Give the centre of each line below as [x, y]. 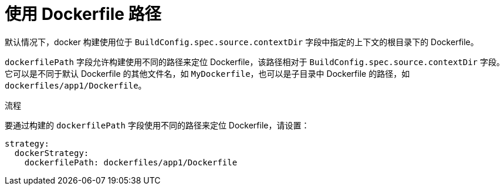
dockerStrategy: [52, 153]
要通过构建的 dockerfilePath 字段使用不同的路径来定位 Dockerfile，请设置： [157, 125]
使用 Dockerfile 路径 [83, 14]
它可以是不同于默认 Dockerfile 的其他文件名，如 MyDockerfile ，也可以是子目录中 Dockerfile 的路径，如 [207, 73]
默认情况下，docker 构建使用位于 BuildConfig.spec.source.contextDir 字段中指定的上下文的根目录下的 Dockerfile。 [242, 42]
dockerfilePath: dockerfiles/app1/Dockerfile [131, 162]
